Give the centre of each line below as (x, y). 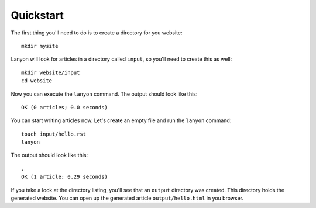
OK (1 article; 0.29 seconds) (65, 177)
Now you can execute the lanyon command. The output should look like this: (104, 94)
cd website (37, 81)
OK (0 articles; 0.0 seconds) (65, 107)
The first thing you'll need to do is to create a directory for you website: (97, 33)
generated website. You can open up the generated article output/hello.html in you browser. (127, 198)
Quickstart (37, 15)
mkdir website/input (51, 72)
